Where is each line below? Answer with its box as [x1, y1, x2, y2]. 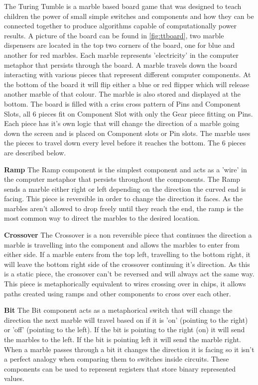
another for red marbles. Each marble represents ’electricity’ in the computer [4, 49, 239, 60]
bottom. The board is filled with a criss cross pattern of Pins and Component [4, 98, 241, 109]
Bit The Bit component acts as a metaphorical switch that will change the [4, 305, 233, 315]
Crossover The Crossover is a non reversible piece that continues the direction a [4, 230, 252, 240]
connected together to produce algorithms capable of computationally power [4, 20, 237, 31]
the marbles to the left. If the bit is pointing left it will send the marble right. [4, 334, 241, 344]
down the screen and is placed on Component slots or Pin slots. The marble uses [4, 128, 251, 138]
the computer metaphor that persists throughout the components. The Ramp [4, 174, 240, 184]
